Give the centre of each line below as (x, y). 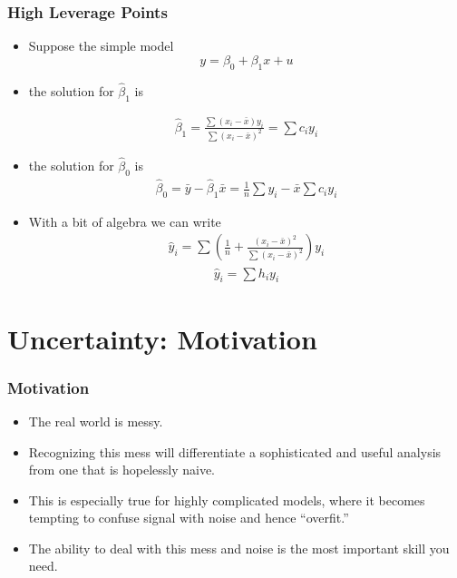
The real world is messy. (96, 421)
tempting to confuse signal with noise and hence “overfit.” (189, 518)
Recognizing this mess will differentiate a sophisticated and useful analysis (235, 451)
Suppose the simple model (101, 46)
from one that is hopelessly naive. (122, 470)
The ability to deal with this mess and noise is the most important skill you (239, 548)
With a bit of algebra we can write (125, 221)
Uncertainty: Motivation (162, 338)
